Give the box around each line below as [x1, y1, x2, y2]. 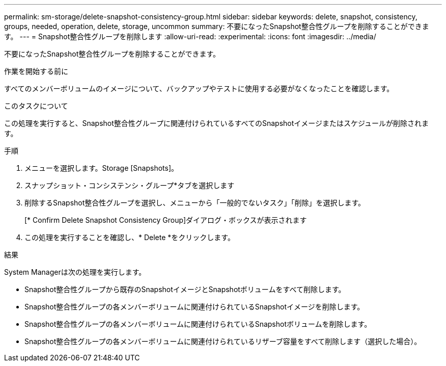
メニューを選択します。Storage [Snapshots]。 [24, 164, 179, 172]
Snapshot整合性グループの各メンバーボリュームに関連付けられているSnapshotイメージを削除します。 [24, 302, 365, 311]
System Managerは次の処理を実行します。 [4, 268, 146, 276]
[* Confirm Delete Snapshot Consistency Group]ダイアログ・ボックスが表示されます [24, 216, 307, 224]
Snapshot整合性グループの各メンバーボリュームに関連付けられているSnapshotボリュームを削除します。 [24, 320, 372, 328]
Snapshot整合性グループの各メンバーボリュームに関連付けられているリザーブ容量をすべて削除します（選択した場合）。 [24, 337, 422, 346]
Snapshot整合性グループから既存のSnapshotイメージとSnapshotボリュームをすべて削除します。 [24, 285, 346, 294]
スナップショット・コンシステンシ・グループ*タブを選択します [24, 181, 235, 190]
